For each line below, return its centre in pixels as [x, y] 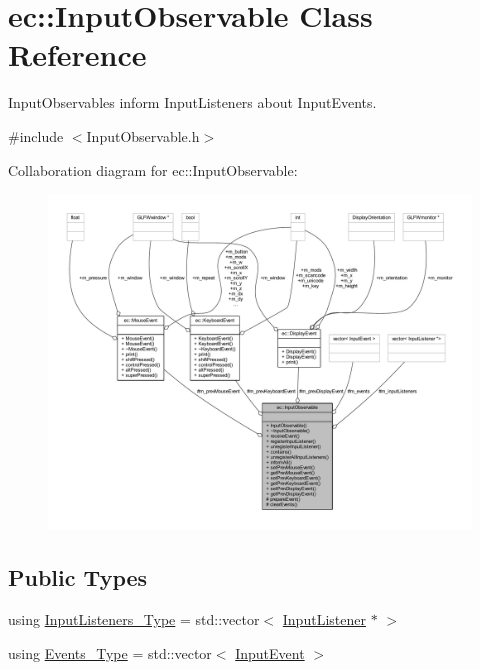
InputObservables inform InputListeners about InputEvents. [192, 102]
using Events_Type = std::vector [110, 652]
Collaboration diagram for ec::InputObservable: [153, 169]
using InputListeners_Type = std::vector [134, 619]
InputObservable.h [143, 135]
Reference [77, 54]
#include [36, 135]
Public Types [78, 577]
